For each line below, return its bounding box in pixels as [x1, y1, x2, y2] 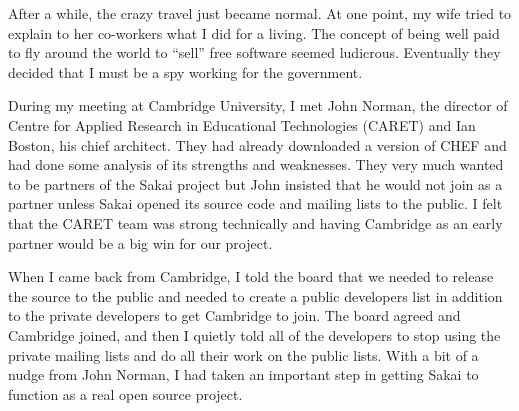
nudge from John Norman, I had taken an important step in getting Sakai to [8, 364, 479, 385]
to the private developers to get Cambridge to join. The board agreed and [8, 305, 461, 326]
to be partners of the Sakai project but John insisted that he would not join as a [8, 173, 503, 194]
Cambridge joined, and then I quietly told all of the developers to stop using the [8, 324, 501, 345]
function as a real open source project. [8, 383, 243, 404]
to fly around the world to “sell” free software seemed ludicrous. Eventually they [8, 42, 501, 63]
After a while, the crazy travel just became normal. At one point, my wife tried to [8, 3, 512, 23]
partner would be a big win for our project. [8, 232, 273, 253]
